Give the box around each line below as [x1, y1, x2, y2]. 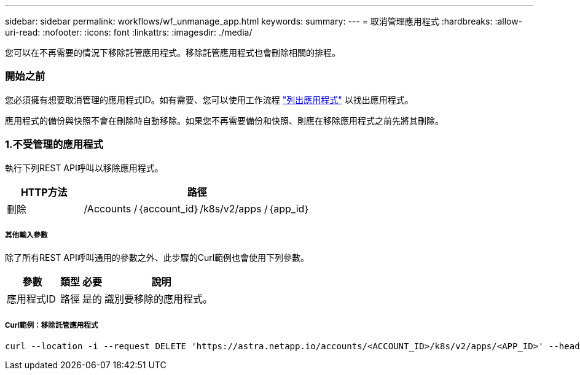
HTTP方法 [20, 185, 68, 198]
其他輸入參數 [5, 230, 48, 239]
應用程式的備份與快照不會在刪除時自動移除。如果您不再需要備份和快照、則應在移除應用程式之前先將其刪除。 [5, 115, 444, 126]
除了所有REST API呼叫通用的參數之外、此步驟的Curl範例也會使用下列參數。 [5, 252, 310, 263]
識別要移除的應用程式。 [104, 293, 213, 306]
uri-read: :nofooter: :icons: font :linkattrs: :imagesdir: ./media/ [5, 27, 253, 37]
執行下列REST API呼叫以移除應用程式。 [5, 162, 163, 173]
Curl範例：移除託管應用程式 [5, 320, 98, 330]
